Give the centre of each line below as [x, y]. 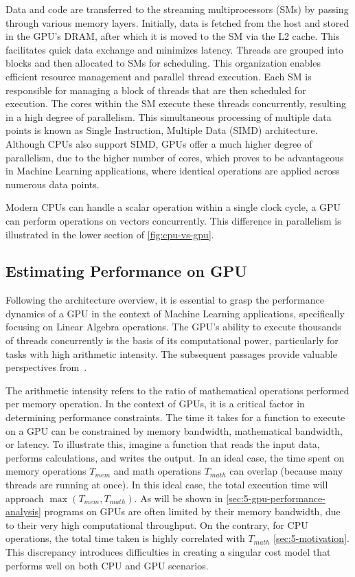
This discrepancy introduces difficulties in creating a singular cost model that [168, 551]
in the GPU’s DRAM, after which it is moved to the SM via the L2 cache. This [173, 36]
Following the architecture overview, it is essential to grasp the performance [165, 300]
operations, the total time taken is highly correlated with [125, 538]
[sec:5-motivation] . [311, 538]
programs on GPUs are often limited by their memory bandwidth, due [192, 511]
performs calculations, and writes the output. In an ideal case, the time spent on [175, 457]
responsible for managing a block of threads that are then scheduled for [156, 90]
